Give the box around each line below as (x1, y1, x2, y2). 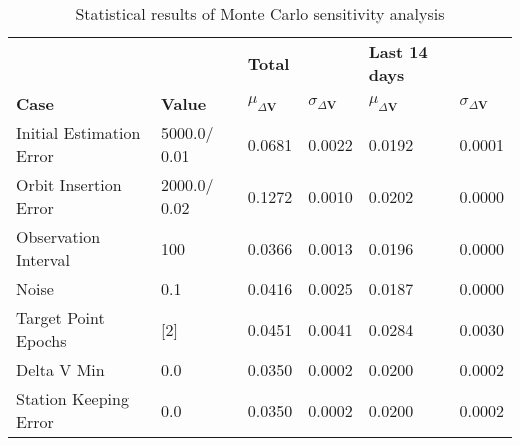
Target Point (16, 306, 105, 329)
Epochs (16, 329, 67, 352)
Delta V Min (16, 358, 105, 381)
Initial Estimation (16, 121, 141, 144)
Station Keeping (16, 387, 129, 410)
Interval (16, 248, 70, 271)
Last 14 (368, 40, 428, 63)
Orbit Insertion (16, 173, 122, 196)
